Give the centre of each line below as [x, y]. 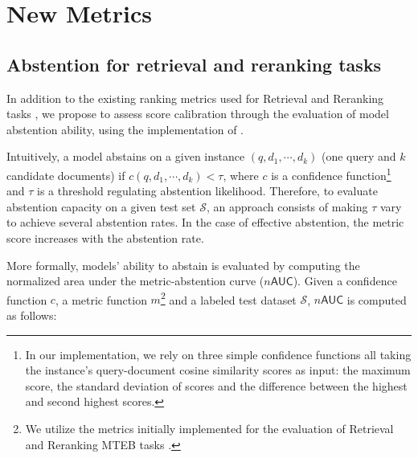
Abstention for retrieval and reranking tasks [194, 64]
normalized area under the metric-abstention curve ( [135, 281]
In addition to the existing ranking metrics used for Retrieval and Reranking [195, 98]
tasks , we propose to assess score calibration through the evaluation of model [198, 114]
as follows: [32, 315]
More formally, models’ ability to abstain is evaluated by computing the [183, 265]
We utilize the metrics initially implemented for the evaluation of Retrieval [209, 428]
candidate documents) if [66, 175]
